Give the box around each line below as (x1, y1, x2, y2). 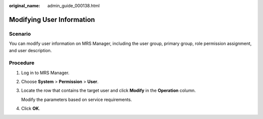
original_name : (9, 3, 40, 8)
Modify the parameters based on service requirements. (21, 97, 132, 102)
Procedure (9, 59, 35, 66)
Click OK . (21, 105, 40, 112)
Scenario (9, 30, 31, 37)
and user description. (9, 47, 52, 53)
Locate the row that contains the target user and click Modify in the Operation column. (21, 88, 196, 94)
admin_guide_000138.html (47, 3, 100, 8)
